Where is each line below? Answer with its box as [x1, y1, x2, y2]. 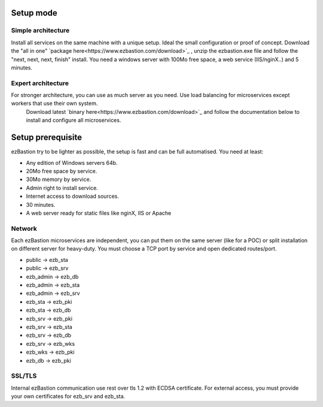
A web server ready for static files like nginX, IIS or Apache [26, 209, 172, 216]
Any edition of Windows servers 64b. [26, 159, 118, 166]
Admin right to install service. [26, 184, 98, 191]
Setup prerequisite [11, 132, 83, 143]
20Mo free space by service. [26, 167, 97, 174]
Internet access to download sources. [26, 192, 120, 200]
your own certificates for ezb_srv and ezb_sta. [11, 393, 126, 400]
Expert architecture [11, 79, 69, 87]
